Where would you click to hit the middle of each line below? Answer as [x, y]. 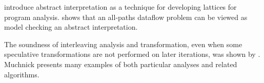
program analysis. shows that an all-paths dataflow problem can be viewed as [126, 17]
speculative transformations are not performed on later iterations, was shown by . [132, 54]
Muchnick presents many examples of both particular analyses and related [121, 64]
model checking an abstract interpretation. [71, 27]
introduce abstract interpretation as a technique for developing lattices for [120, 7]
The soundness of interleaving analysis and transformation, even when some [123, 44]
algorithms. [22, 74]
